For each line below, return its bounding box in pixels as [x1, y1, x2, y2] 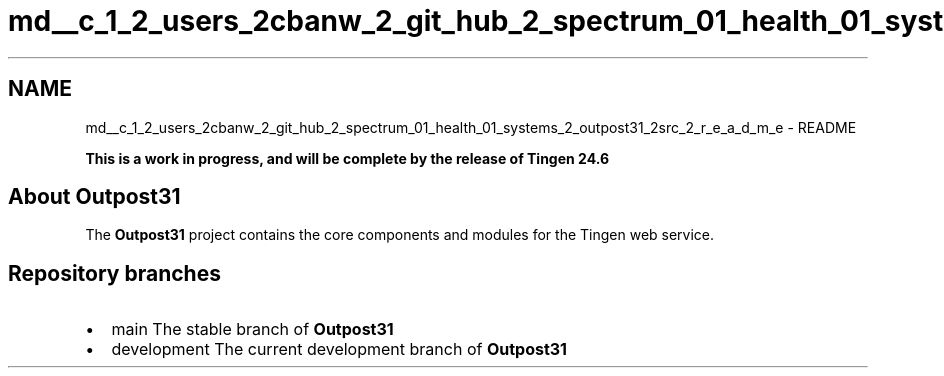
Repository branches [8, 260, 221, 286]
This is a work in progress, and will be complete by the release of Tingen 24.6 [85, 149, 610, 167]
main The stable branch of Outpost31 [111, 319, 394, 340]
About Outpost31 [8, 184, 181, 210]
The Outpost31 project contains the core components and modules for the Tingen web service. [85, 226, 715, 244]
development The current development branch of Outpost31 [111, 339, 567, 360]
